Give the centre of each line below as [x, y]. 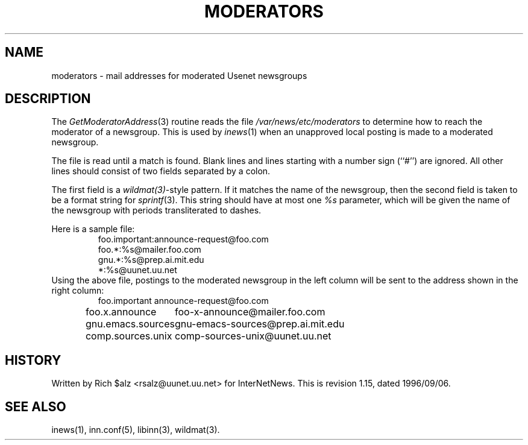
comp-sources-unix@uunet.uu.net [253, 336]
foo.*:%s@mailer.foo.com [149, 250]
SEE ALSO [36, 406]
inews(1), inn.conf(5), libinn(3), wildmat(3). [136, 430]
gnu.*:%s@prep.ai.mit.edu [151, 260]
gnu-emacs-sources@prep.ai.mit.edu [260, 324]
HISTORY [33, 360]
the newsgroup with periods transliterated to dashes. [156, 210]
